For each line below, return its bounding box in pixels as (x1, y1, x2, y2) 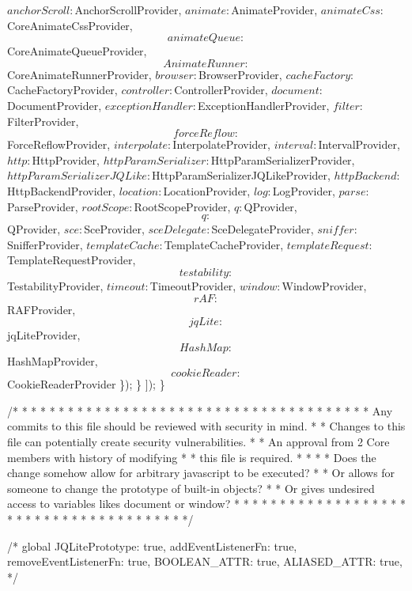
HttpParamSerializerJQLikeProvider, (152, 167, 331, 184)
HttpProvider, (32, 151, 100, 168)
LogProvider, (272, 182, 335, 199)
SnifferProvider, (7, 236, 83, 252)
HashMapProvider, (7, 352, 98, 369)
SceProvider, (84, 221, 145, 237)
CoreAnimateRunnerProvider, (7, 66, 152, 82)
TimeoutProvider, (149, 277, 236, 294)
